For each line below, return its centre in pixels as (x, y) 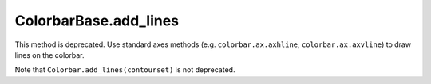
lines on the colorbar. (49, 55)
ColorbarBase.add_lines (97, 21)
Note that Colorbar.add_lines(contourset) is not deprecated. (125, 70)
